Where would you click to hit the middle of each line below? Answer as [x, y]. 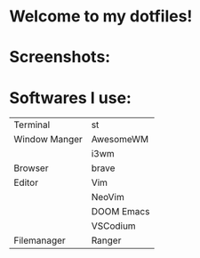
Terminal [32, 125]
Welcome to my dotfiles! [101, 16]
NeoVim [108, 198]
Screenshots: [60, 57]
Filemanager [40, 240]
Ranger [106, 240]
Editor [26, 182]
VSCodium [113, 226]
